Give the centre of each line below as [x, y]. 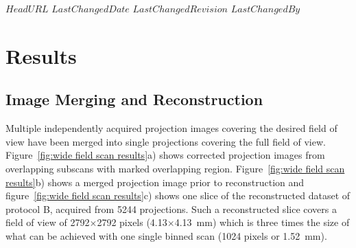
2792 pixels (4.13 [132, 222]
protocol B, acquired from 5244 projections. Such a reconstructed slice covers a [171, 208]
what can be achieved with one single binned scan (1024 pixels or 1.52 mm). [166, 235]
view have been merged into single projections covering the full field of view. [166, 141]
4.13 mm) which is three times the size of [262, 222]
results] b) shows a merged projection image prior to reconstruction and [155, 182]
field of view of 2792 [48, 222]
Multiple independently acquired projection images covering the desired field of [171, 128]
